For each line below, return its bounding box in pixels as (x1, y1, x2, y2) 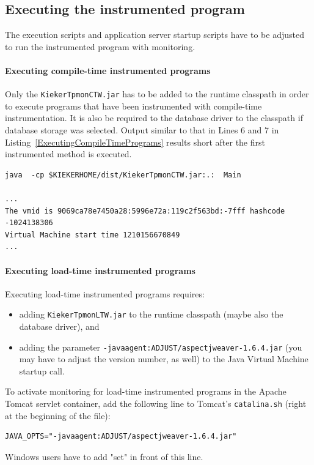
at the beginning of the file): (5, 409, 111, 422)
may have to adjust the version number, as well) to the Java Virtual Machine (19, 352, 309, 365)
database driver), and (19, 320, 100, 333)
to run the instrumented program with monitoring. (5, 40, 195, 53)
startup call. (19, 364, 65, 377)
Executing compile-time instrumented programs (5, 64, 211, 76)
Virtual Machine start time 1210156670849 (5, 230, 180, 239)
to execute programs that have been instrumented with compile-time (5, 99, 262, 112)
